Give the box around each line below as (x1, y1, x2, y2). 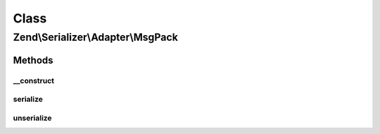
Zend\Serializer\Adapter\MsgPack (13, 31, 179, 43)
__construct (13, 76, 55, 86)
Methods (13, 54, 53, 66)
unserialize (13, 113, 52, 123)
